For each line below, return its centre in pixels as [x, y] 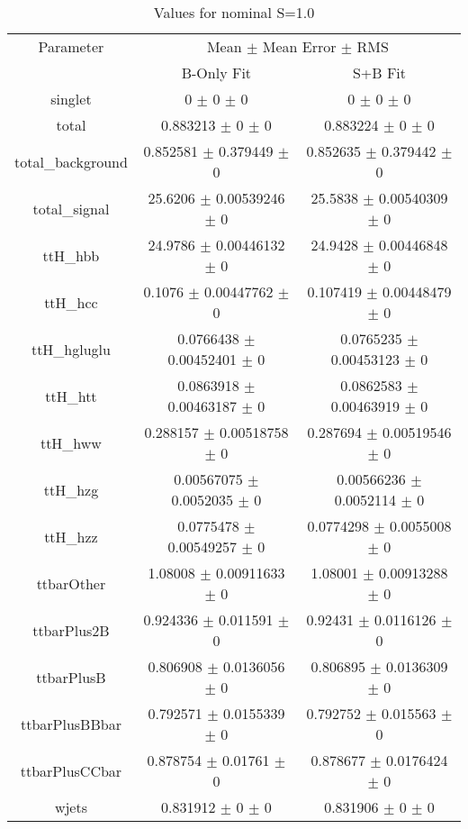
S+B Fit [379, 73]
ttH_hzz [71, 536]
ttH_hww [71, 442]
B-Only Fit [216, 73]
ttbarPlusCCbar [71, 770]
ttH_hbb [71, 255]
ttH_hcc [71, 302]
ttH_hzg [71, 489]
